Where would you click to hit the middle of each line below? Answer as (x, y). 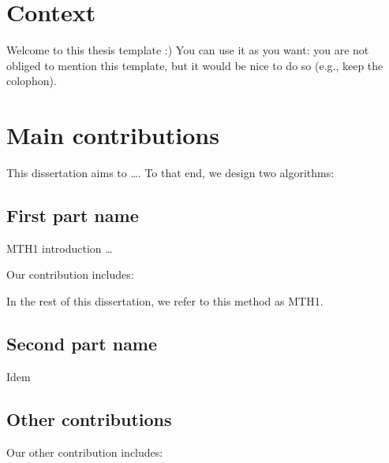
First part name (73, 215)
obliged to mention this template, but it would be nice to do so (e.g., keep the (195, 65)
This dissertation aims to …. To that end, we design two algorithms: (170, 173)
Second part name (82, 343)
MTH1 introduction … (60, 248)
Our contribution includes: (70, 274)
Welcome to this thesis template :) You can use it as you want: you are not (188, 50)
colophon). (32, 81)
